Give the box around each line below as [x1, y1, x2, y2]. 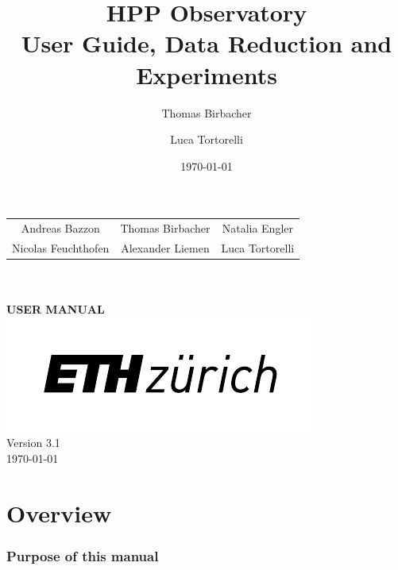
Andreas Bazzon [21, 220, 100, 237]
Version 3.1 [6, 434, 60, 451]
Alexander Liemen [121, 239, 210, 256]
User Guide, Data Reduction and [21, 27, 392, 60]
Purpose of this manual [6, 545, 159, 565]
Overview [6, 496, 112, 529]
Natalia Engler [222, 220, 293, 237]
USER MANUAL [6, 301, 105, 318]
